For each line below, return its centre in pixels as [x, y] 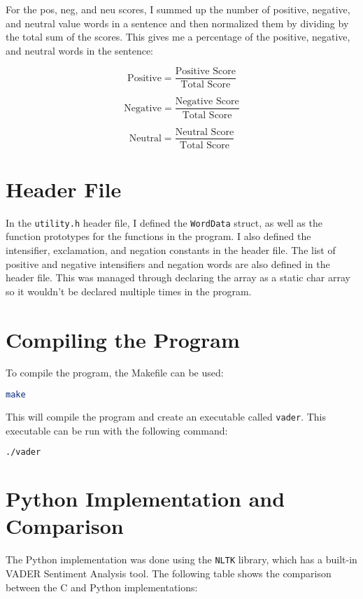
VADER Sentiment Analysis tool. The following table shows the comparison [169, 573]
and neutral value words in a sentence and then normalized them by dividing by [177, 23]
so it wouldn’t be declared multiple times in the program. [129, 291]
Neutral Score [205, 132]
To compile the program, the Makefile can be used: [115, 373]
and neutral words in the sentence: [80, 50]
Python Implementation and [145, 499]
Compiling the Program [123, 339]
